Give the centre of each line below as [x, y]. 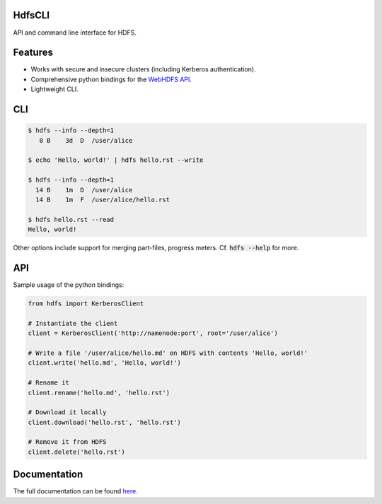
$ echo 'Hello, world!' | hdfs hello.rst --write [116, 160]
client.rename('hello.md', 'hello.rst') [99, 393]
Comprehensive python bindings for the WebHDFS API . [111, 79]
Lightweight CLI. [55, 89]
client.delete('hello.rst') [76, 452]
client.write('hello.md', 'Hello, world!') [105, 363]
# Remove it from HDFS [67, 442]
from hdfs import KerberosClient [86, 303]
